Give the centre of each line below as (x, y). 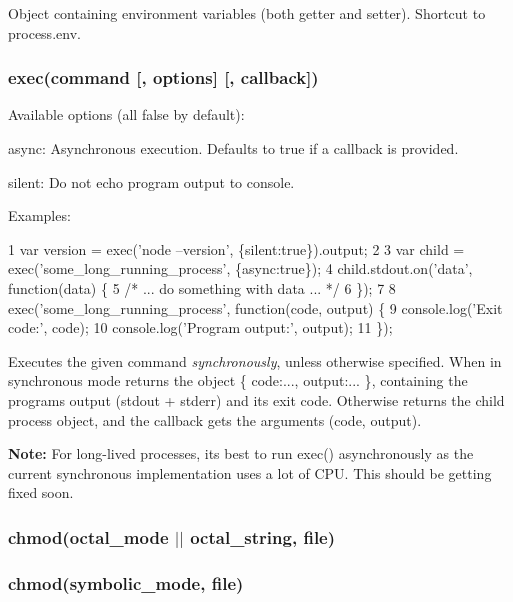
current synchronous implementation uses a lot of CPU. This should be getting (250, 472)
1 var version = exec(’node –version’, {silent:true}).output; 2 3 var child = (236, 248)
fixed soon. (41, 492)
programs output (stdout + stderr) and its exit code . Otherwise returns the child (256, 399)
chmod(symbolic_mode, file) (126, 582)
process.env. (44, 32)
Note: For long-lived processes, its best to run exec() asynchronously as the (241, 453)
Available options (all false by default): (126, 114)
